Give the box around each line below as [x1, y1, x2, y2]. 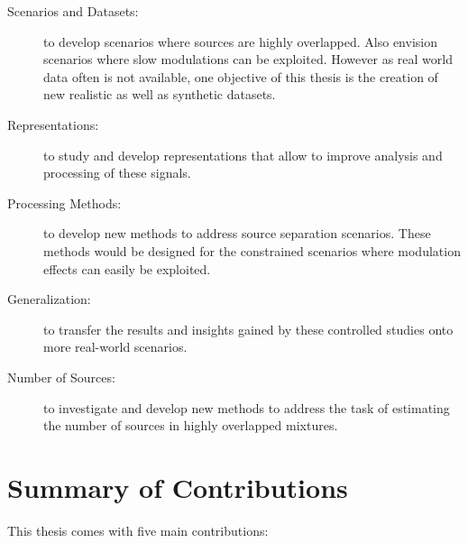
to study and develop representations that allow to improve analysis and [43, 145, 443, 164]
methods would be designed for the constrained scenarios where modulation [43, 241, 461, 260]
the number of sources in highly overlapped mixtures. [43, 416, 338, 435]
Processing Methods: [7, 193, 122, 212]
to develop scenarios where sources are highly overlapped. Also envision [43, 32, 437, 51]
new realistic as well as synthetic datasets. [43, 85, 276, 104]
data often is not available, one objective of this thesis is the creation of [43, 67, 438, 86]
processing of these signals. [43, 163, 191, 182]
